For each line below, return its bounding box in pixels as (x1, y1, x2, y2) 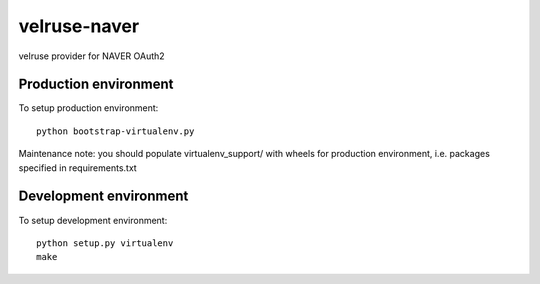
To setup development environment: (18, 214, 168, 226)
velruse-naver (18, 15, 140, 37)
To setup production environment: (18, 102, 159, 114)
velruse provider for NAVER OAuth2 (18, 50, 165, 62)
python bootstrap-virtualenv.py (36, 125, 195, 137)
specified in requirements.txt (18, 161, 137, 174)
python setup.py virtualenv (36, 237, 174, 249)
